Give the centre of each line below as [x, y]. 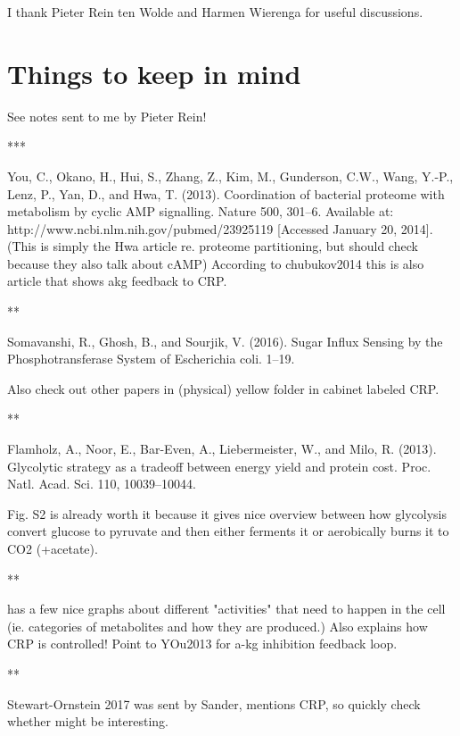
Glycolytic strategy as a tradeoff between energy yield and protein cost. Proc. [219, 466]
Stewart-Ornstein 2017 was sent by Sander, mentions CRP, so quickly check [214, 703]
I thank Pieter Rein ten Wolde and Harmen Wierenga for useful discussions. [215, 12]
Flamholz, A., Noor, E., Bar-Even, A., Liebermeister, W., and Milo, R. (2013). [222, 449]
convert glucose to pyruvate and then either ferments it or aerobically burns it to [228, 531]
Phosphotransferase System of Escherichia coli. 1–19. [151, 359]
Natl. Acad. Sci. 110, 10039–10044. [102, 484]
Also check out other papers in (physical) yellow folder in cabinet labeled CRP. [223, 388]
